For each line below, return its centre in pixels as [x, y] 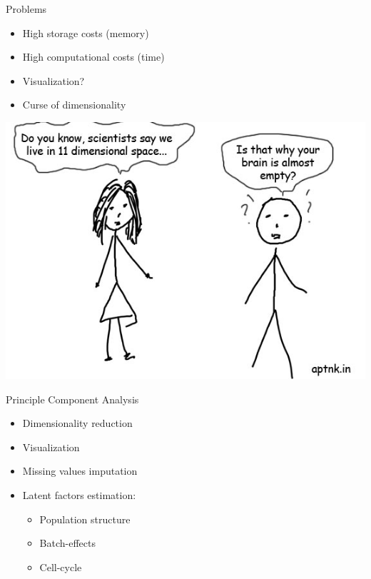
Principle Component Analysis [72, 399]
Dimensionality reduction [77, 423]
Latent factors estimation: [79, 494]
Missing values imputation [80, 471]
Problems [26, 9]
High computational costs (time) [93, 57]
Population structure [85, 519]
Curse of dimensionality [74, 105]
